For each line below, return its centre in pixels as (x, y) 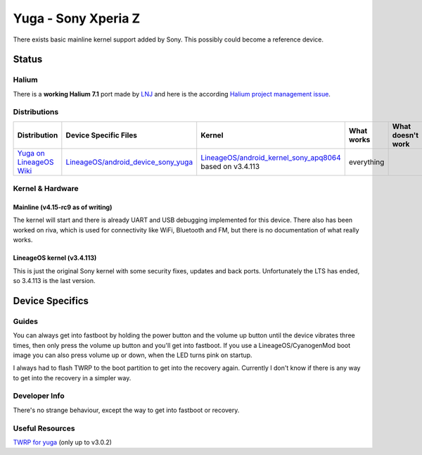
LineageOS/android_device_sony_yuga (129, 162)
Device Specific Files (101, 135)
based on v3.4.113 (230, 166)
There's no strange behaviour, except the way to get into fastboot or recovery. (126, 410)
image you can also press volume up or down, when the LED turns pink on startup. (133, 355)
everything (366, 162)
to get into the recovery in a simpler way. (72, 378)
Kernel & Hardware (46, 189)
